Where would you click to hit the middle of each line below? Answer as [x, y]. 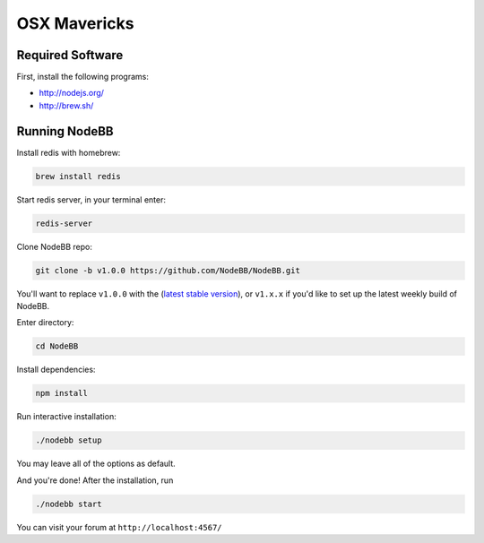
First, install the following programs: [83, 77]
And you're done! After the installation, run [95, 480]
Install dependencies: [56, 370]
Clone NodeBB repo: [55, 246]
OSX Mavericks [75, 23]
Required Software [70, 55]
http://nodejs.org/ [72, 93]
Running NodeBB [65, 131]
